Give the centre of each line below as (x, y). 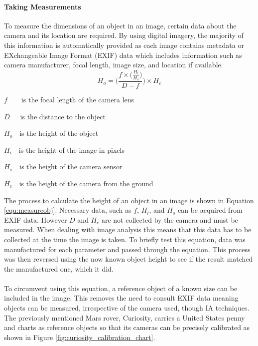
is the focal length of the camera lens (77, 99)
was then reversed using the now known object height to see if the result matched (129, 259)
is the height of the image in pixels (71, 150)
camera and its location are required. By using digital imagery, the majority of (124, 35)
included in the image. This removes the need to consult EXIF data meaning (121, 298)
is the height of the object (59, 133)
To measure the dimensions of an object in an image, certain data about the (120, 25)
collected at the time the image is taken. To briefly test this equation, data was (125, 239)
